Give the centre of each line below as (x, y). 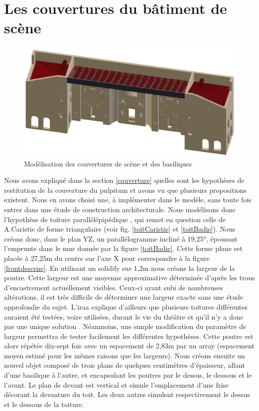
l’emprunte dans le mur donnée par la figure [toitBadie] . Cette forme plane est (123, 248)
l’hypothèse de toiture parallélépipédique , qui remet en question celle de (115, 219)
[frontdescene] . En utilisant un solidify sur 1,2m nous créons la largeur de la (120, 268)
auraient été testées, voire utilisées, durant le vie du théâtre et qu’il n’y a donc (124, 316)
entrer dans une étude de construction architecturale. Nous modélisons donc (120, 209)
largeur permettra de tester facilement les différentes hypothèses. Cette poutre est (129, 336)
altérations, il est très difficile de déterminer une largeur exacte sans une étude (124, 297)
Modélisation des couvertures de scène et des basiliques (108, 163)
